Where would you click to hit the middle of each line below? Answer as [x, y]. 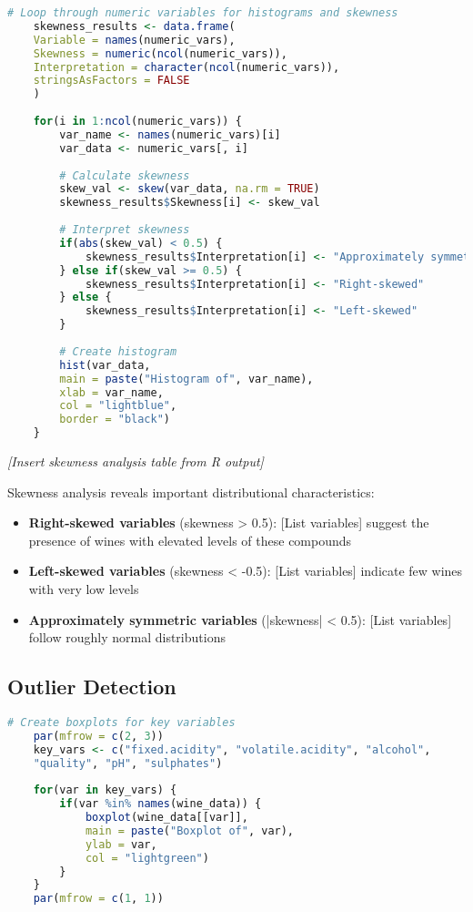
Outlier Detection [92, 687]
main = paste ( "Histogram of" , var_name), [186, 379]
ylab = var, [121, 844]
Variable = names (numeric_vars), [134, 40]
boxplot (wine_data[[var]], [166, 818]
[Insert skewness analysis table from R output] [136, 461]
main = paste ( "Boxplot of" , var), [190, 830]
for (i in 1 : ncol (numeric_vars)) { [137, 121]
